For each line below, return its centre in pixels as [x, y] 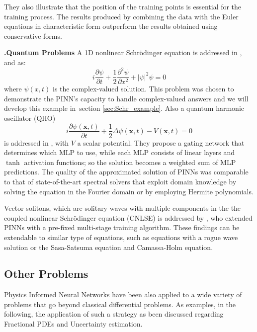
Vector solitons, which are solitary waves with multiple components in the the [123, 208]
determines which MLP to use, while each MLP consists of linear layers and [120, 152]
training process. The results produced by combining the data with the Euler [121, 16]
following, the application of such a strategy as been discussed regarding [114, 314]
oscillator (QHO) [30, 118]
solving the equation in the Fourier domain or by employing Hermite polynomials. [129, 191]
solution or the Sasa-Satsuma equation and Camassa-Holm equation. [109, 247]
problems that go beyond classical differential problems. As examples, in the [120, 304]
